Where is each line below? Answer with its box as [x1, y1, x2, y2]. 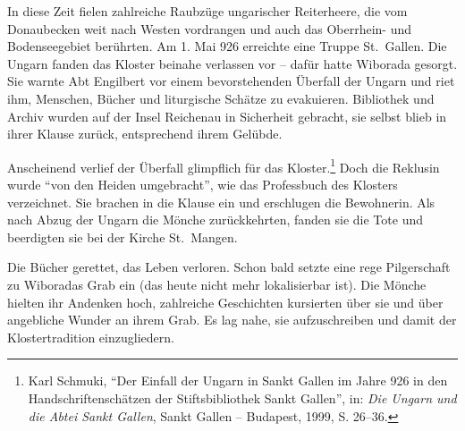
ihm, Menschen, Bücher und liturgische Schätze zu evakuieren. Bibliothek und [7, 89, 435, 107]
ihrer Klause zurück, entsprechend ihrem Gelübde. [7, 124, 283, 143]
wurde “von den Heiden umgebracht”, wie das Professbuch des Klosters [7, 175, 398, 193]
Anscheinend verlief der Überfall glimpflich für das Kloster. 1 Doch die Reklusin [7, 155, 440, 176]
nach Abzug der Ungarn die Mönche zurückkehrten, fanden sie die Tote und [7, 210, 423, 229]
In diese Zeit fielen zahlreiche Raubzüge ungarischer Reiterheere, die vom [7, 2, 408, 20]
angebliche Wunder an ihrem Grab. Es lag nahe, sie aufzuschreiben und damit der [7, 310, 457, 329]
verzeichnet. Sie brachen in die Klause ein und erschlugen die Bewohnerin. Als [7, 192, 435, 211]
